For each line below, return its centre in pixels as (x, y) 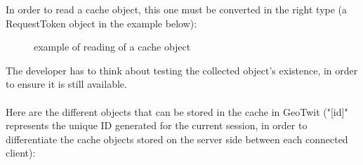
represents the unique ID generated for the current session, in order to (157, 125)
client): (21, 153)
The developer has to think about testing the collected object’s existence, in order (182, 70)
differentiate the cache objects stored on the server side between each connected (177, 139)
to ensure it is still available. (66, 84)
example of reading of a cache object (112, 47)
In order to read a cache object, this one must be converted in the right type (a (177, 9)
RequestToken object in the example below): (101, 23)
